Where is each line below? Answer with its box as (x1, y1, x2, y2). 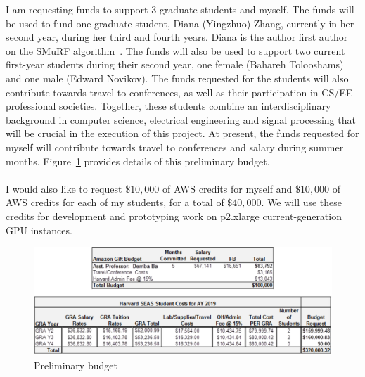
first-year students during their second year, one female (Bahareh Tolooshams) (6, 57, 344, 72)
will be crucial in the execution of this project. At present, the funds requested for (6, 126, 359, 141)
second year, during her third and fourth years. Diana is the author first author (6, 30, 348, 44)
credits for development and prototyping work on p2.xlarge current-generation (6, 208, 342, 223)
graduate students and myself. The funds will (159, 2, 354, 16)
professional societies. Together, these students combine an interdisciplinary (6, 98, 331, 113)
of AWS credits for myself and (162, 181, 293, 196)
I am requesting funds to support (6, 2, 148, 16)
